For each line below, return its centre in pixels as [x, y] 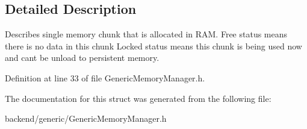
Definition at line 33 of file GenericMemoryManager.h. [105, 77]
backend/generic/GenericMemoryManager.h [86, 118]
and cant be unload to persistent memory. [82, 58]
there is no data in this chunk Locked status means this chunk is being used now [153, 46]
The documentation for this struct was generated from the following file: [138, 98]
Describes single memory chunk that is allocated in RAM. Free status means [146, 34]
